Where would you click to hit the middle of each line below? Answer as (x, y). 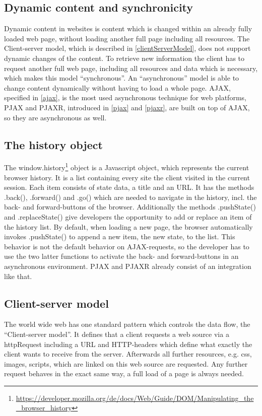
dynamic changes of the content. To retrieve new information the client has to (124, 58)
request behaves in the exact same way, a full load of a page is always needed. (124, 373)
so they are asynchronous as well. (55, 117)
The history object (53, 144)
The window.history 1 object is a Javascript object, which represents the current (127, 166)
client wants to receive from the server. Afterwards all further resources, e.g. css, (128, 354)
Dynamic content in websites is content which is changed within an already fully (128, 28)
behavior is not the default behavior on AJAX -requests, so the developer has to (127, 246)
